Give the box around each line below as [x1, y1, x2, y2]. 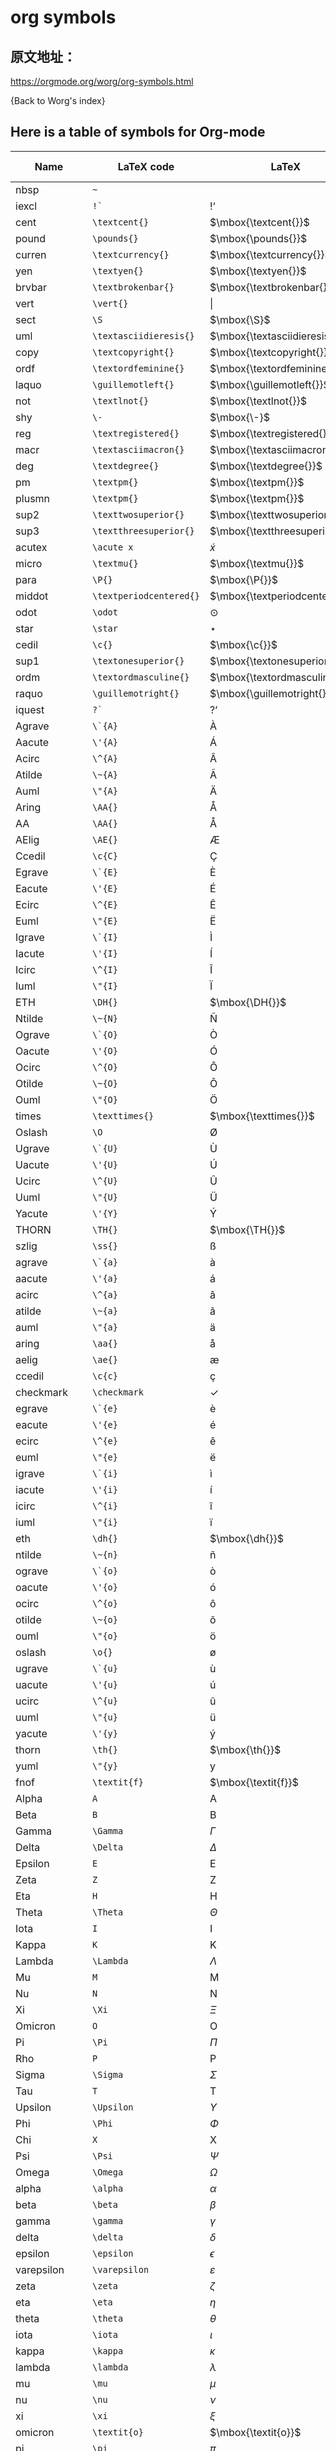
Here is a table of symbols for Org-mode [10, 124, 266, 141]
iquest [15, 702, 45, 716]
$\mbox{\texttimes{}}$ [209, 1109, 315, 1123]
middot [15, 589, 49, 603]
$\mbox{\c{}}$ [209, 637, 278, 651]
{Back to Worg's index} [10, 95, 106, 106]
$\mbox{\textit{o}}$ [209, 2425, 302, 2439]
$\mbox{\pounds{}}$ [209, 231, 308, 245]
